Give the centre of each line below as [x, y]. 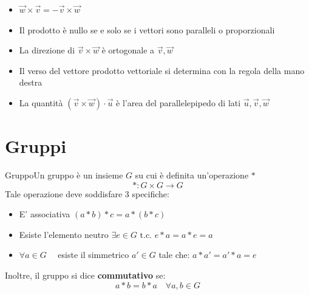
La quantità [41, 102]
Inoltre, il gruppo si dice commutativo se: [85, 275]
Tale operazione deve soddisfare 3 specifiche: [87, 193]
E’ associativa [45, 214]
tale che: [174, 255]
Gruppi [36, 146]
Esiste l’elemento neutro [64, 234]
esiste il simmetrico [93, 255]
